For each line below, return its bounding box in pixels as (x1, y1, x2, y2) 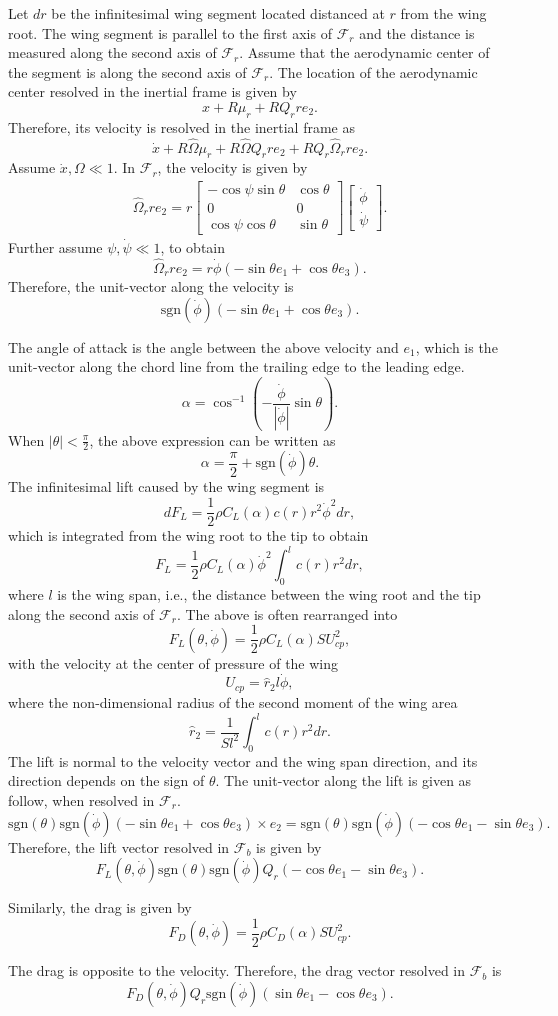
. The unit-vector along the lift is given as (215, 770, 472, 791)
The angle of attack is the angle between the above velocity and (8, 336, 399, 357)
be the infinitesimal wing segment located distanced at (51, 3, 385, 23)
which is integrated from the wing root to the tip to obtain (8, 525, 369, 546)
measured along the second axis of (8, 42, 217, 63)
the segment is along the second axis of (8, 61, 247, 82)
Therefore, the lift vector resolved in (8, 836, 230, 857)
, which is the (415, 336, 498, 357)
